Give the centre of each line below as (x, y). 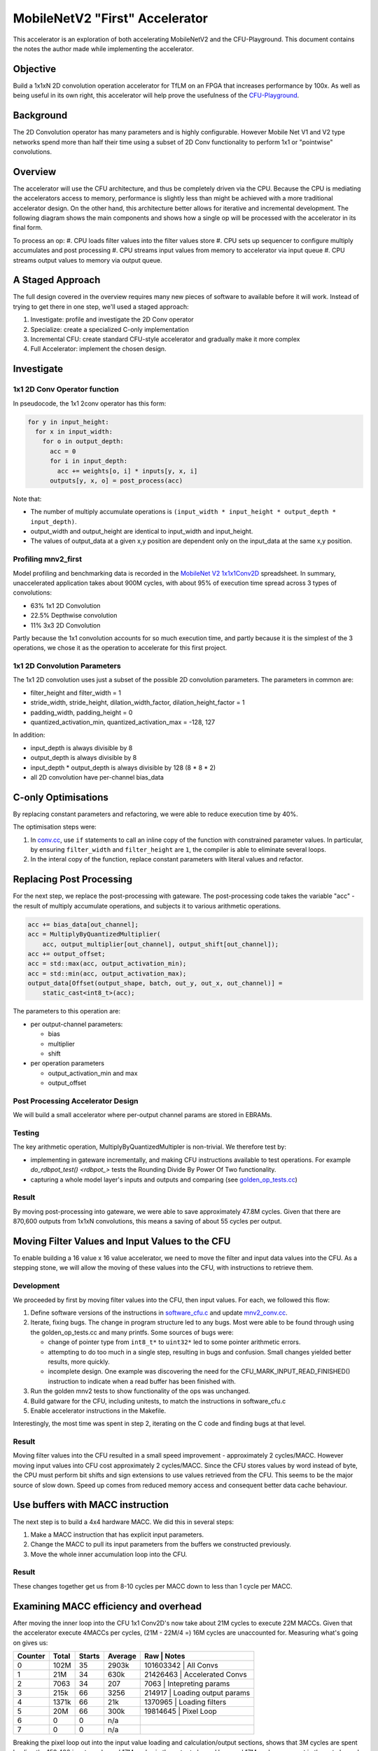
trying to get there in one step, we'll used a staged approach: (101, 306)
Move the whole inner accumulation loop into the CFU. (109, 1554)
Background (40, 116)
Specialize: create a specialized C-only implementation (110, 329)
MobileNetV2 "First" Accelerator (110, 18)
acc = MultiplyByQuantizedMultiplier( (94, 934)
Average (122, 1656)
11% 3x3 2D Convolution (65, 625)
